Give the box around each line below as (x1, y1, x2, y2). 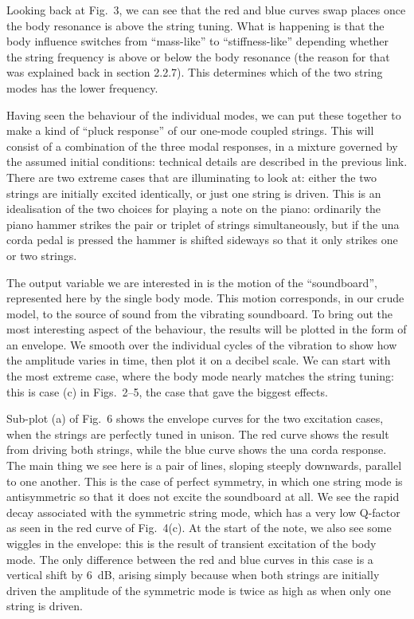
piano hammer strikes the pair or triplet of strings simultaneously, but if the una (6, 215, 400, 232)
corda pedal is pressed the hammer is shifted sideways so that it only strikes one (6, 231, 398, 248)
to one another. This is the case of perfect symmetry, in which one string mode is (6, 472, 403, 489)
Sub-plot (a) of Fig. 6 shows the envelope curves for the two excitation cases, (6, 410, 384, 427)
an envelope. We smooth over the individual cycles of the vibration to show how (6, 336, 397, 353)
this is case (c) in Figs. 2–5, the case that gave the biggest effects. (6, 383, 328, 400)
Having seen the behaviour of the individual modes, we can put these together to (6, 106, 401, 123)
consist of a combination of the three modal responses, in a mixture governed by (6, 137, 398, 154)
